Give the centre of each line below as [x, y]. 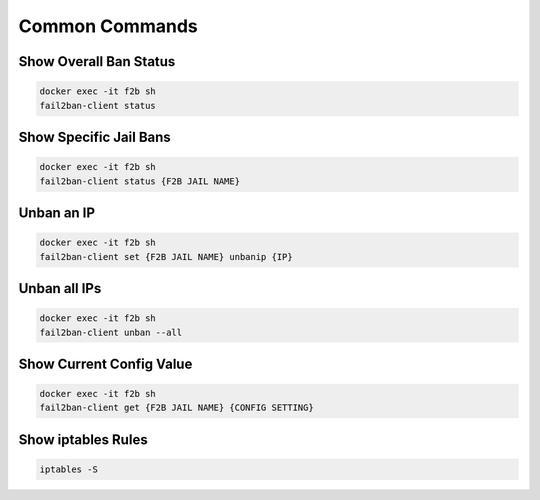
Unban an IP [56, 212]
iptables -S [69, 469]
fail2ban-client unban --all [111, 332]
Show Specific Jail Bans [95, 136]
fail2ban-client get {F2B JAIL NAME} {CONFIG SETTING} [176, 408]
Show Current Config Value [105, 363]
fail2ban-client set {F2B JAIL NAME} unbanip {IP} [166, 256]
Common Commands [108, 26]
